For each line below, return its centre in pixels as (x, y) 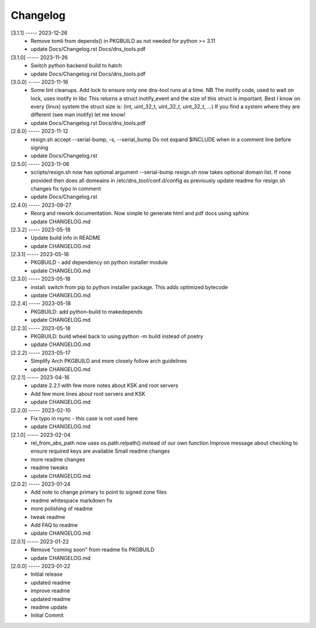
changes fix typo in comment (66, 188)
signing (39, 148)
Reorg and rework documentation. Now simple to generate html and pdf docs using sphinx (140, 213)
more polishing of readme (62, 509)
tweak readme (48, 517)
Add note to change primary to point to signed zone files (99, 492)
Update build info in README (66, 238)
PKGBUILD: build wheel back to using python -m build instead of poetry (117, 336)
